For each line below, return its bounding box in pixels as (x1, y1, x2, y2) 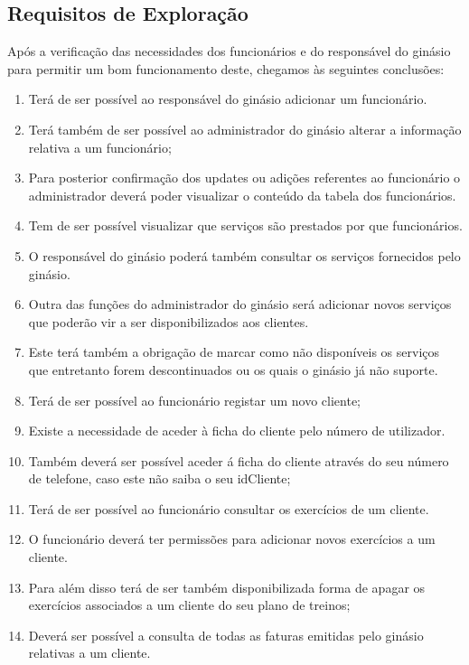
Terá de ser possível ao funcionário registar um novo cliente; (28, 390, 361, 409)
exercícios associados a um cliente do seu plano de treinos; (28, 595, 351, 614)
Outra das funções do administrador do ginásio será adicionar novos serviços (28, 295, 452, 314)
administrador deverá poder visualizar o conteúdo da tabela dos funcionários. (28, 185, 456, 204)
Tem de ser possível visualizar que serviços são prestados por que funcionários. (28, 216, 463, 235)
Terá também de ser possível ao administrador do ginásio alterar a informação (28, 119, 462, 138)
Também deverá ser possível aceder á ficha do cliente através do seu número (28, 451, 449, 470)
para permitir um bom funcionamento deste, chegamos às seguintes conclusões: (7, 59, 445, 78)
